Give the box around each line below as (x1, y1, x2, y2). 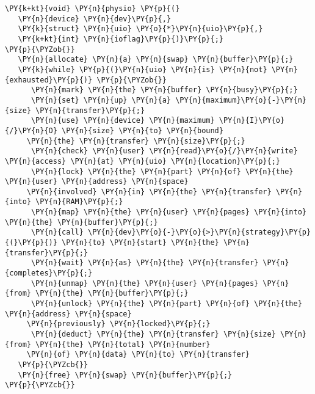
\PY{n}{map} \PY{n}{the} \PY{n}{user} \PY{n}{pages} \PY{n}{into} (31, 208, 306, 217)
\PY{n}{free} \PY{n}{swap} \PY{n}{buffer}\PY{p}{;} (18, 370, 233, 379)
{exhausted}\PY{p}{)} (5, 75, 93, 84)
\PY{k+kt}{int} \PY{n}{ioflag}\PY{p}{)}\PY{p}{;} (18, 34, 223, 43)
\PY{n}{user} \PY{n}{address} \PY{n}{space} (5, 177, 189, 186)
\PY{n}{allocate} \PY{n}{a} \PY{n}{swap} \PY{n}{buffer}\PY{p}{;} (18, 55, 294, 64)
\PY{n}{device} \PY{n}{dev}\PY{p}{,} (18, 14, 172, 23)
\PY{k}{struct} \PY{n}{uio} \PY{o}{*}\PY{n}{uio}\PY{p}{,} (18, 24, 263, 34)
